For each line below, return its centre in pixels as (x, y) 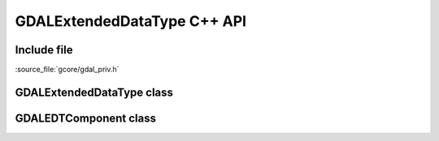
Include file (44, 50)
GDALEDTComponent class (85, 118)
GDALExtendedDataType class (94, 92)
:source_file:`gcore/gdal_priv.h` (67, 70)
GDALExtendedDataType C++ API (131, 21)
